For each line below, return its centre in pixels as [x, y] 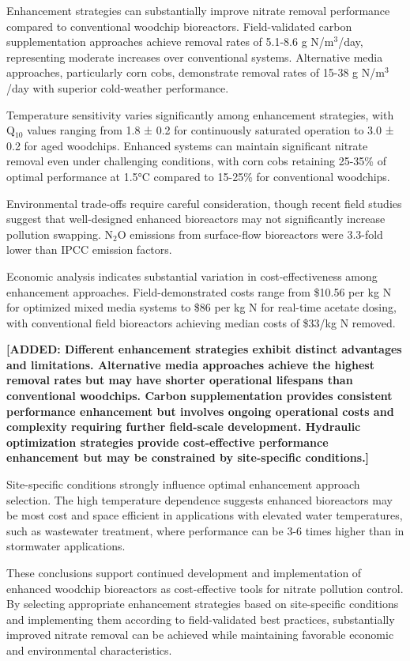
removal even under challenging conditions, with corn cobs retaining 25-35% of [196, 161]
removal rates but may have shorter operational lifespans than [180, 380]
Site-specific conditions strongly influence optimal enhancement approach [183, 484]
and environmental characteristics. [89, 650]
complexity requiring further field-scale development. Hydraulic [184, 427]
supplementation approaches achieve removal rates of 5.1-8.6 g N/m [170, 42]
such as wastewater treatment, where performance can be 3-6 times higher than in [205, 530]
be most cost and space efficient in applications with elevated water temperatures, [205, 515]
